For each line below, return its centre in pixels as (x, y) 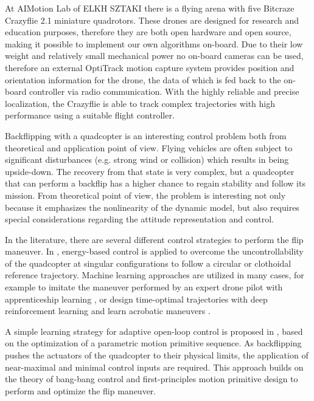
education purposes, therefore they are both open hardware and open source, (148, 32)
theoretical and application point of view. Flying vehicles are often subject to (149, 147)
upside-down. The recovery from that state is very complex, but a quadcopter (150, 171)
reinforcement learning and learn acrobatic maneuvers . (108, 311)
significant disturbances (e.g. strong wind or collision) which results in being (147, 159)
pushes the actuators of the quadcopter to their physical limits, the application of (157, 355)
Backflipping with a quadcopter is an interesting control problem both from (146, 135)
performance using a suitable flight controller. (90, 115)
